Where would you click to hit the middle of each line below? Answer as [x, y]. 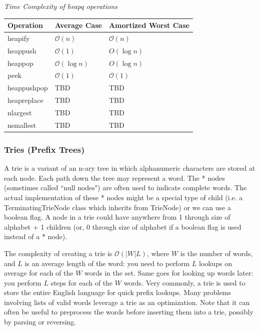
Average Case [78, 25]
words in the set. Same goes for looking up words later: [169, 273]
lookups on [215, 263]
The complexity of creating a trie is [58, 253]
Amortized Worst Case [149, 25]
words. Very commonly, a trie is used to [184, 282]
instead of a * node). [36, 236]
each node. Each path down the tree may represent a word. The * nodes [114, 177]
